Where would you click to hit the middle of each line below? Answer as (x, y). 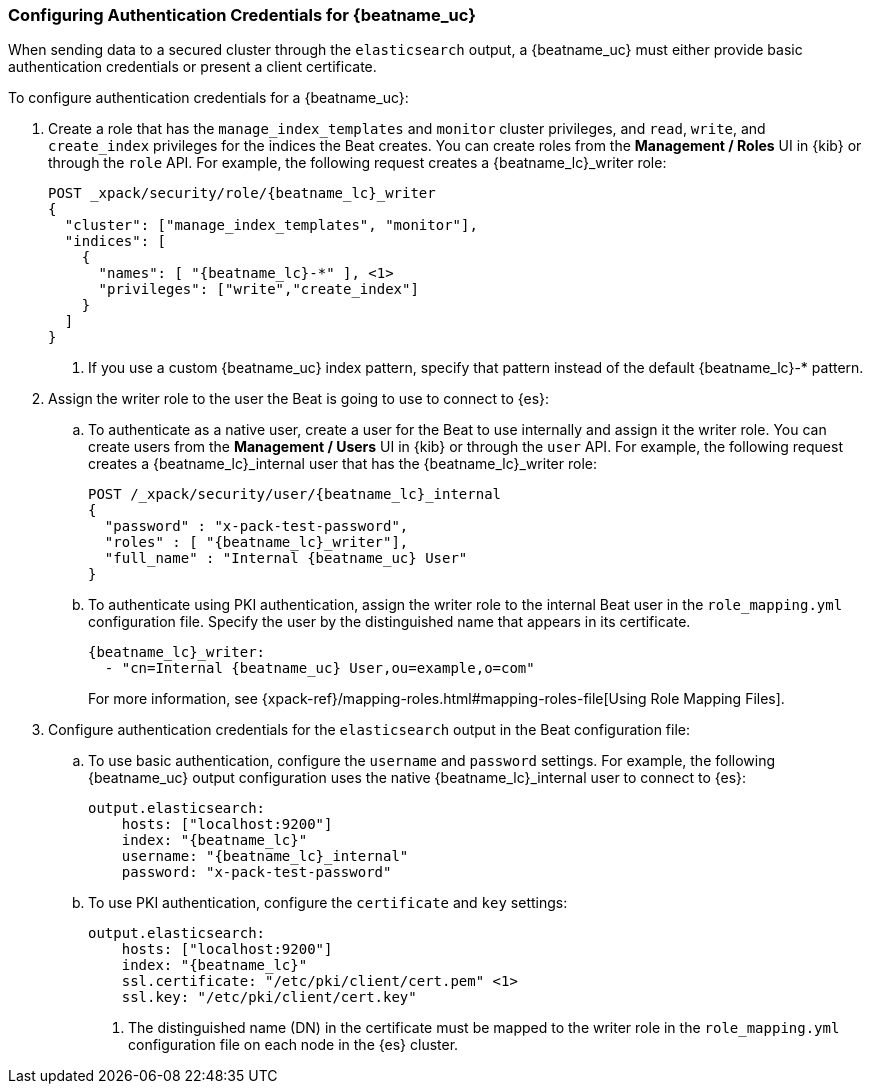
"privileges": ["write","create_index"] (258, 289)
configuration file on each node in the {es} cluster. (293, 1045)
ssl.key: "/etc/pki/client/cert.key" (269, 997)
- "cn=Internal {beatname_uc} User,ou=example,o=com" (319, 668)
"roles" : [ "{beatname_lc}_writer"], (256, 542)
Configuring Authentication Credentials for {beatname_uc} (242, 15)
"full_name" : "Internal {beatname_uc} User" (286, 558)
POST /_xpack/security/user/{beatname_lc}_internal (295, 494)
